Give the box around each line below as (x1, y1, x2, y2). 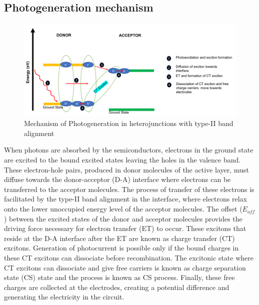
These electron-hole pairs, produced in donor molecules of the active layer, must (4, 164, 249, 174)
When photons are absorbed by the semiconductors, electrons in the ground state (4, 144, 253, 155)
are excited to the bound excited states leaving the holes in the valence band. (4, 154, 241, 165)
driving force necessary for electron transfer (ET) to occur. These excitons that (4, 223, 246, 233)
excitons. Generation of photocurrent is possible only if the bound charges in (4, 242, 239, 253)
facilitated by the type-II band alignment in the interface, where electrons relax (4, 193, 247, 204)
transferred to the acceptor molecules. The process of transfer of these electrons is (4, 183, 254, 194)
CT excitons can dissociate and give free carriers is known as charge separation (4, 262, 246, 272)
